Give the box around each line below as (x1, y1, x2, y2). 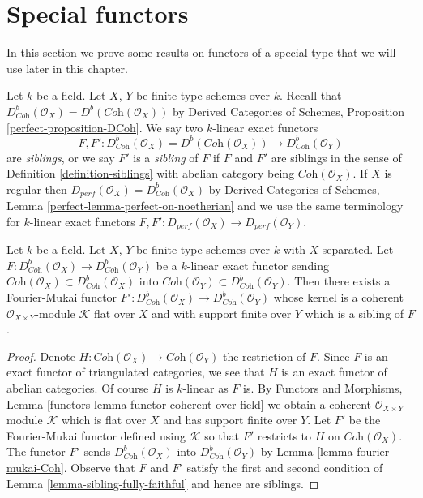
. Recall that (280, 87, 342, 104)
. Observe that (63, 459, 135, 475)
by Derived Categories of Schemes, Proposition (172, 102, 405, 119)
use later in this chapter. (6, 59, 128, 76)
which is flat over (61, 411, 147, 428)
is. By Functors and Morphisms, (243, 380, 403, 397)
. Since (317, 347, 350, 364)
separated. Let (322, 241, 394, 258)
